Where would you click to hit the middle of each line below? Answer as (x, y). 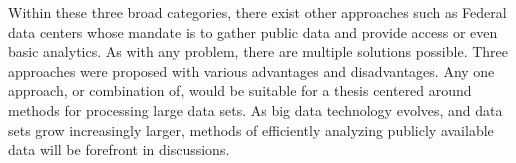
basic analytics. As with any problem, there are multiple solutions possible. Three (258, 51)
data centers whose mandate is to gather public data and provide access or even (253, 31)
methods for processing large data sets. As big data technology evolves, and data (255, 109)
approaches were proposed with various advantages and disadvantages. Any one (251, 70)
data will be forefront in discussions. (119, 149)
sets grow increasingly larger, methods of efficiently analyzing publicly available (251, 129)
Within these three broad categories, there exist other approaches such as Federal (257, 12)
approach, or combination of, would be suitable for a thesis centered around (240, 90)
